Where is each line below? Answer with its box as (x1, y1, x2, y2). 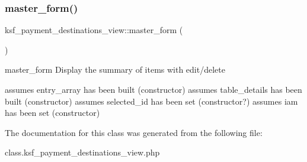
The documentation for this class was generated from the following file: (5, 126, 263, 138)
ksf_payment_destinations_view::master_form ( (5, 24, 183, 36)
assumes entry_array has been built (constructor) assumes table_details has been (5, 83, 302, 95)
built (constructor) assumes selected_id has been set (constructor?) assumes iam (5, 95, 298, 107)
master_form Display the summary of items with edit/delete (5, 63, 225, 76)
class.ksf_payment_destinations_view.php (5, 146, 160, 158)
